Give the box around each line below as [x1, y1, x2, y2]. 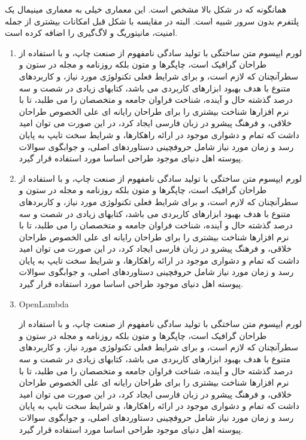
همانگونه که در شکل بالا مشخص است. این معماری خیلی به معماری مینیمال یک [5, 3, 287, 15]
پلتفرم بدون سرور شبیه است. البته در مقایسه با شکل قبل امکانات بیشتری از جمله [5, 14, 299, 27]
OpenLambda [19, 297, 69, 310]
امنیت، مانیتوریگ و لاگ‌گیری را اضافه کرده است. [5, 26, 178, 39]
